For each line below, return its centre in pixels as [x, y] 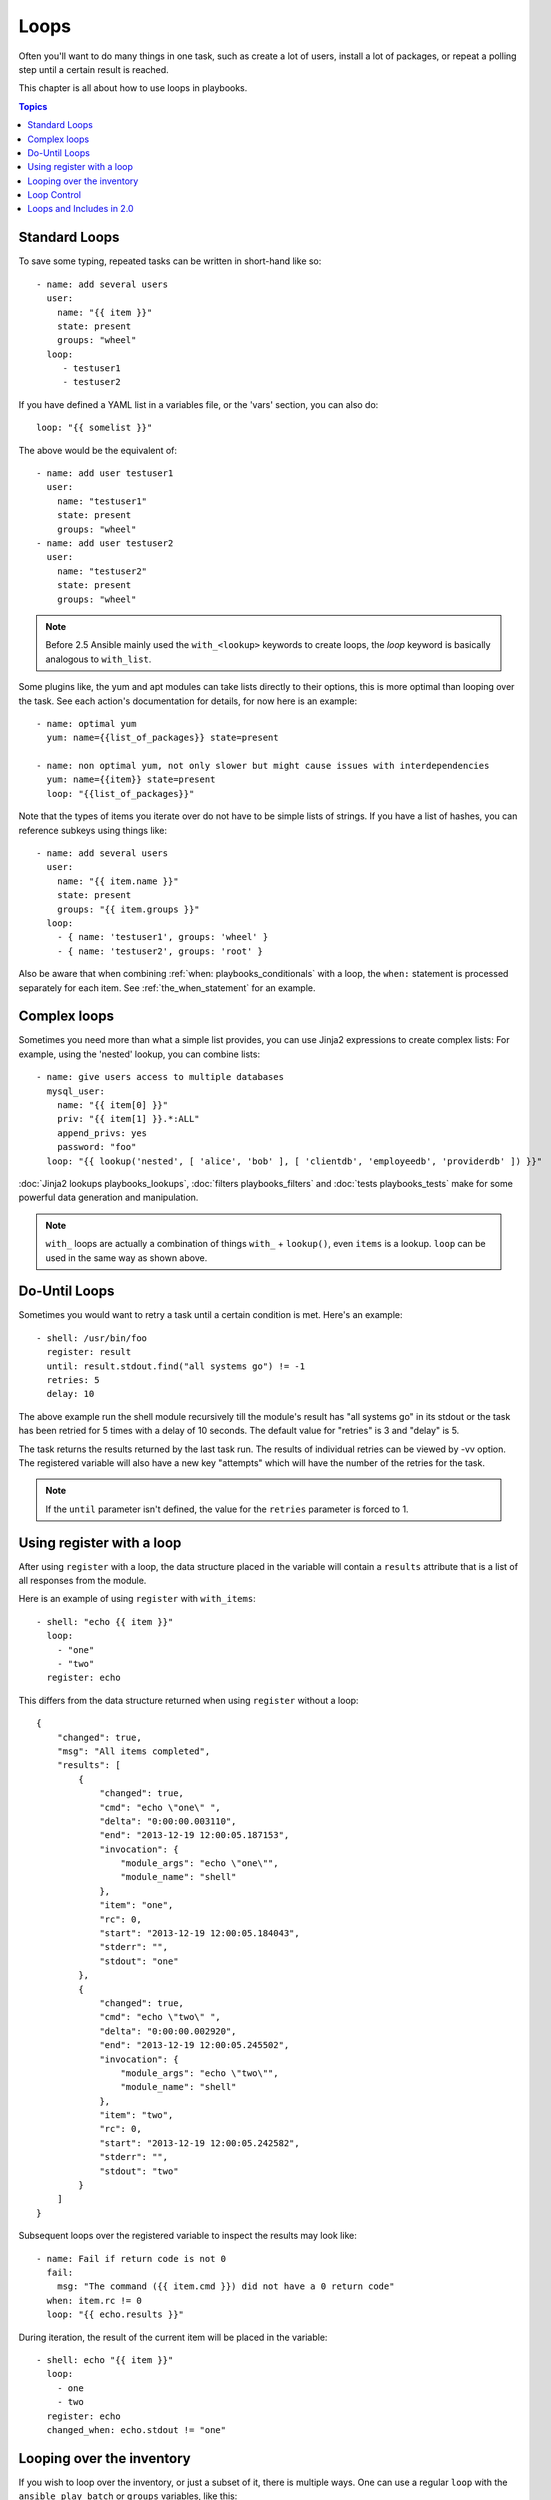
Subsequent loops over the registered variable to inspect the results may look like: [187, 2236]
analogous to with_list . [98, 659]
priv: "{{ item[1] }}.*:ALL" [128, 1119]
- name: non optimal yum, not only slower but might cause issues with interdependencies [263, 766]
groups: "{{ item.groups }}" [128, 909]
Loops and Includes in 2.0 [80, 209]
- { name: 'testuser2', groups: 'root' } [160, 951]
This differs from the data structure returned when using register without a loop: [188, 1700]
